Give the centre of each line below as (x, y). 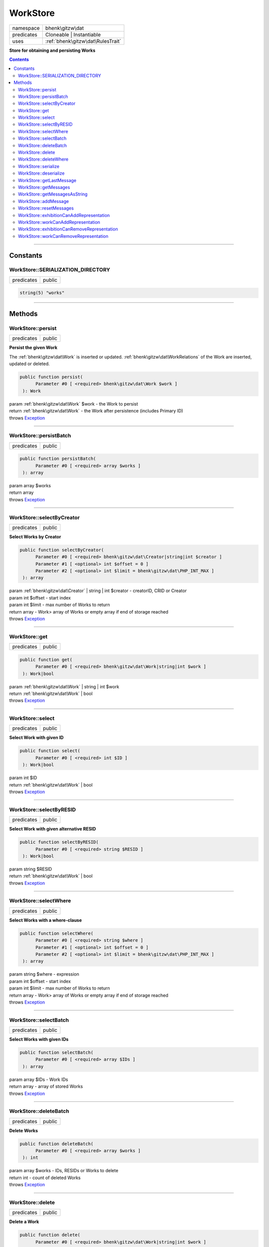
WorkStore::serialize (39, 166)
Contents (19, 59)
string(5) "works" (42, 293)
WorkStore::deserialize (41, 173)
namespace (26, 28)
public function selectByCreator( (62, 550)
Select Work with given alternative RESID (53, 829)
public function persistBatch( (58, 459)
